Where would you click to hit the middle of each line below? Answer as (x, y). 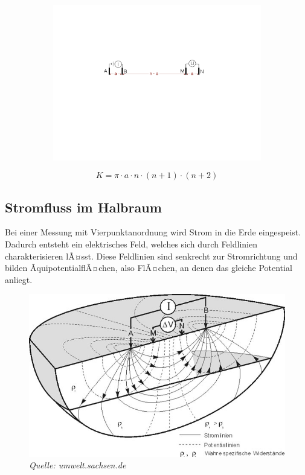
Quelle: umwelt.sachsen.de (78, 465)
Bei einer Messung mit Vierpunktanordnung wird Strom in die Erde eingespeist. (153, 232)
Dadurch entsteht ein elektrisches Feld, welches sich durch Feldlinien (131, 244)
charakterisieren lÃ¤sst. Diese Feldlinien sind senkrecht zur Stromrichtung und (151, 256)
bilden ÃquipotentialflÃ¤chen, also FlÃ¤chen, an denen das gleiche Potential (149, 268)
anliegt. (19, 279)
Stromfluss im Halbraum (83, 207)
